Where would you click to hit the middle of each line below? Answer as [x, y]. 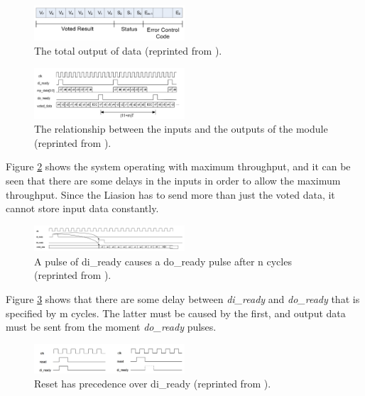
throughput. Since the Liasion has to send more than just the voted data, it [170, 194]
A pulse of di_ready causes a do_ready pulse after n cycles [163, 261]
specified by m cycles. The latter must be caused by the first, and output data [176, 313]
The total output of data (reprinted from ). [128, 51]
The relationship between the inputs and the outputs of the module [181, 129]
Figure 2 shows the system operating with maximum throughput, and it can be [178, 166]
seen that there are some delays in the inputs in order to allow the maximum [173, 180]
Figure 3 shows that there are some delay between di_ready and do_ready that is [183, 298]
